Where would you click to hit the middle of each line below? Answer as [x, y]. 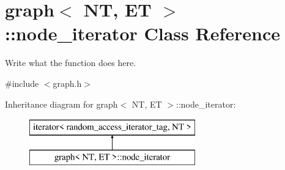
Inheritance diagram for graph [61, 104]
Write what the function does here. [71, 63]
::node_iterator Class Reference [142, 33]
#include [22, 83]
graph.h [67, 83]
